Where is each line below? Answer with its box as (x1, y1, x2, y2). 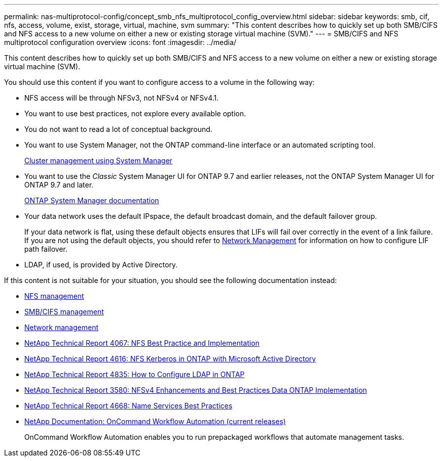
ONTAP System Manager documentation (24, 196, 159, 205)
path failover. (24, 245, 68, 253)
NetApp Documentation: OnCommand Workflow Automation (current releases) (24, 417, 286, 426)
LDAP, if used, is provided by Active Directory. (24, 260, 178, 269)
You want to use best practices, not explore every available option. (24, 109, 246, 118)
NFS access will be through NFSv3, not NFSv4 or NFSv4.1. (24, 94, 219, 102)
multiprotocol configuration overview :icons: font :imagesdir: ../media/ (4, 38, 237, 47)
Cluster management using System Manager (24, 156, 172, 165)
